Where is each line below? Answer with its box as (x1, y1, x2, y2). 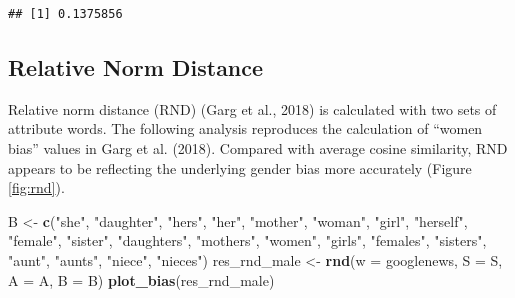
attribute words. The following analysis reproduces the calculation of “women (8, 118, 483, 139)
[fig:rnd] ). (8, 177, 65, 198)
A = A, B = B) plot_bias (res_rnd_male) (8, 269, 275, 290)
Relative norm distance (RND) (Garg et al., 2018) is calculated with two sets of (8, 98, 497, 119)
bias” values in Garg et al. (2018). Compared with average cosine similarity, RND (8, 137, 508, 158)
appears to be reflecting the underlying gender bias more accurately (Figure (8, 157, 472, 178)
